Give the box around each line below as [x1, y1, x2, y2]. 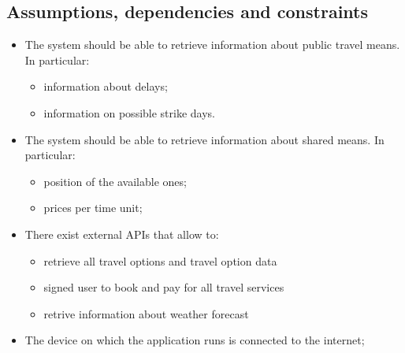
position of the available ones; [43, 173, 187, 189]
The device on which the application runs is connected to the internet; [24, 332, 365, 348]
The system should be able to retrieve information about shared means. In [24, 131, 385, 147]
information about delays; [43, 78, 168, 95]
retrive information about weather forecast [43, 305, 249, 321]
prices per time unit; [43, 199, 143, 216]
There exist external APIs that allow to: [24, 225, 219, 242]
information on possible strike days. [43, 104, 215, 121]
